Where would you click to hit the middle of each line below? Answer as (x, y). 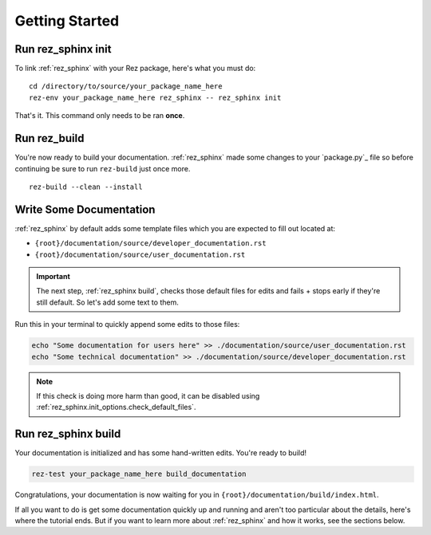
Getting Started (67, 21)
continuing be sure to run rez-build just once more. (103, 168)
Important (53, 276)
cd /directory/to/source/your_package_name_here (126, 87)
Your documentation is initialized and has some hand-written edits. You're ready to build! (161, 453)
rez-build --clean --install (86, 187)
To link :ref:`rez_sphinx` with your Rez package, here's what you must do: (135, 69)
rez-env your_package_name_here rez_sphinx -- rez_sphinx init (155, 97)
